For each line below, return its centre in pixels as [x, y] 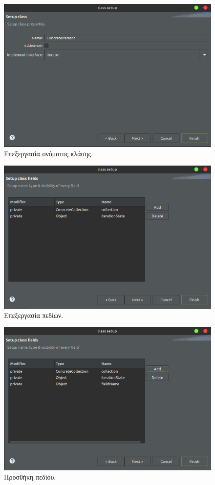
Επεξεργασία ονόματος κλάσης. [48, 154]
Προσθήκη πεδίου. [30, 477]
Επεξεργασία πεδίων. [34, 315]
